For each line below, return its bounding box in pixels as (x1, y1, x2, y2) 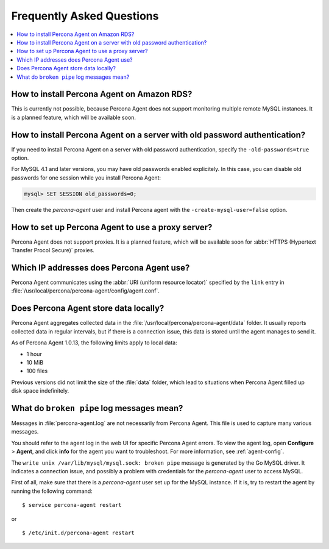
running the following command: (11, 487, 93, 495)
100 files (26, 367, 48, 375)
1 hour (26, 350, 42, 357)
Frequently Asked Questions (11, 9, 159, 23)
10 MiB (26, 358, 44, 366)
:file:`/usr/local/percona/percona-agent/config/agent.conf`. (11, 287, 160, 294)
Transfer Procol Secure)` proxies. (11, 247, 94, 254)
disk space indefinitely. (11, 387, 69, 394)
